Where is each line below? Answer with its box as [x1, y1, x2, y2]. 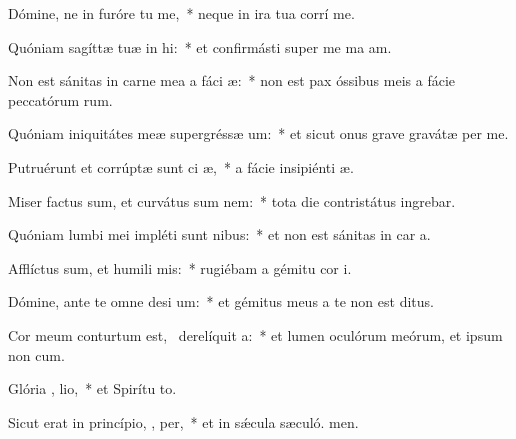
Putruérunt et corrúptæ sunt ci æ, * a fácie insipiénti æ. [8, 156, 354, 177]
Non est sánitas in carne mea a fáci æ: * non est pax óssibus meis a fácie [8, 70, 456, 91]
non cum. [8, 344, 65, 365]
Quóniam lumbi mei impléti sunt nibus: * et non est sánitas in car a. [8, 224, 431, 245]
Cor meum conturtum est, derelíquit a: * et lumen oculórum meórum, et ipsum [8, 324, 503, 345]
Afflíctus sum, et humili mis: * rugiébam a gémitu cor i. [8, 257, 352, 278]
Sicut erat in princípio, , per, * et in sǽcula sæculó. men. [8, 411, 359, 432]
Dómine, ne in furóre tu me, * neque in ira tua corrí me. [8, 3, 355, 23]
